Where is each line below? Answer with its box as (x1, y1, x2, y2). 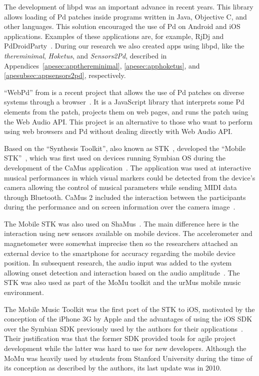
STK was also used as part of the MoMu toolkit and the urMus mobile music (4, 277, 241, 287)
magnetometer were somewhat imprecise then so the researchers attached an (4, 238, 238, 248)
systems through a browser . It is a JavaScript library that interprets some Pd (4, 96, 244, 107)
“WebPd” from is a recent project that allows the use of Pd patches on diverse (4, 86, 244, 97)
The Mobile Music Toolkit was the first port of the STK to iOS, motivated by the (4, 303, 255, 314)
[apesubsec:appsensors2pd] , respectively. (4, 70, 126, 80)
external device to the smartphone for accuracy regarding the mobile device (4, 247, 235, 258)
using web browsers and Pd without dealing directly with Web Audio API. (4, 126, 232, 136)
